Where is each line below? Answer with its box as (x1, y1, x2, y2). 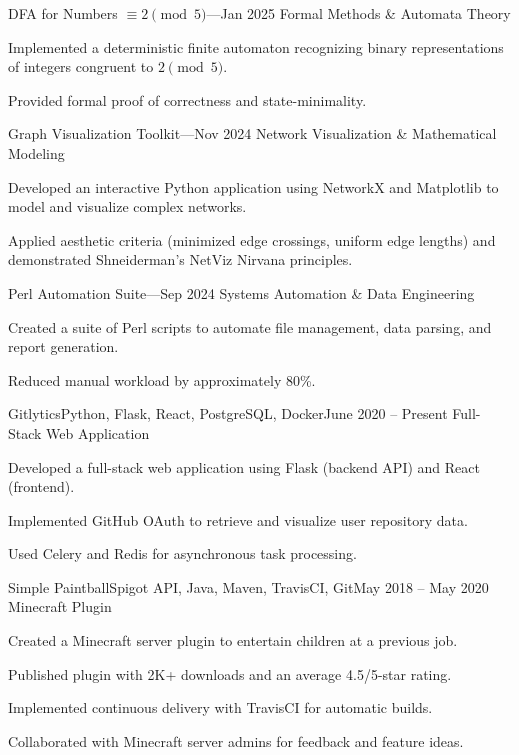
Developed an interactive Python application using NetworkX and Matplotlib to (8, 176, 499, 197)
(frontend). (8, 476, 75, 497)
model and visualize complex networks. (8, 196, 247, 217)
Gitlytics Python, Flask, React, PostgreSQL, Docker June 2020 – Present (8, 403, 448, 424)
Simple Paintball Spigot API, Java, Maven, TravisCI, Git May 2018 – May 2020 (8, 576, 489, 597)
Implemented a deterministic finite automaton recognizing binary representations (8, 36, 504, 57)
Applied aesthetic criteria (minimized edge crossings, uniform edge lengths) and (8, 229, 496, 250)
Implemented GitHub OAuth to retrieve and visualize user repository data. (8, 509, 468, 530)
